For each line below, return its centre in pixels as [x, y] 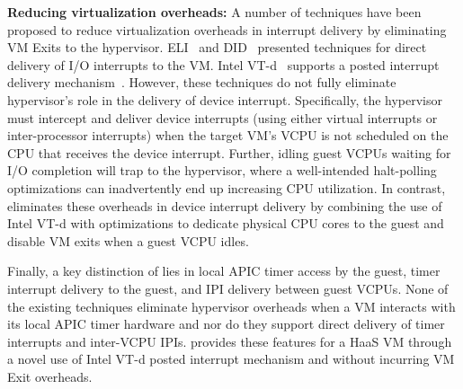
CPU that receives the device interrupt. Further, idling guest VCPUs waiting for [229, 152]
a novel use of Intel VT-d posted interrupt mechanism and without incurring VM [231, 359]
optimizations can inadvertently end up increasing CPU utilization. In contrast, [227, 187]
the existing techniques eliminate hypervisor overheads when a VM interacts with [231, 306]
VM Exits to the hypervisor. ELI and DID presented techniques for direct [217, 47]
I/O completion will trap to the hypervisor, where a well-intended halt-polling [222, 170]
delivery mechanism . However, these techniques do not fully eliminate [202, 82]
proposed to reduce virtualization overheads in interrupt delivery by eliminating [227, 29]
